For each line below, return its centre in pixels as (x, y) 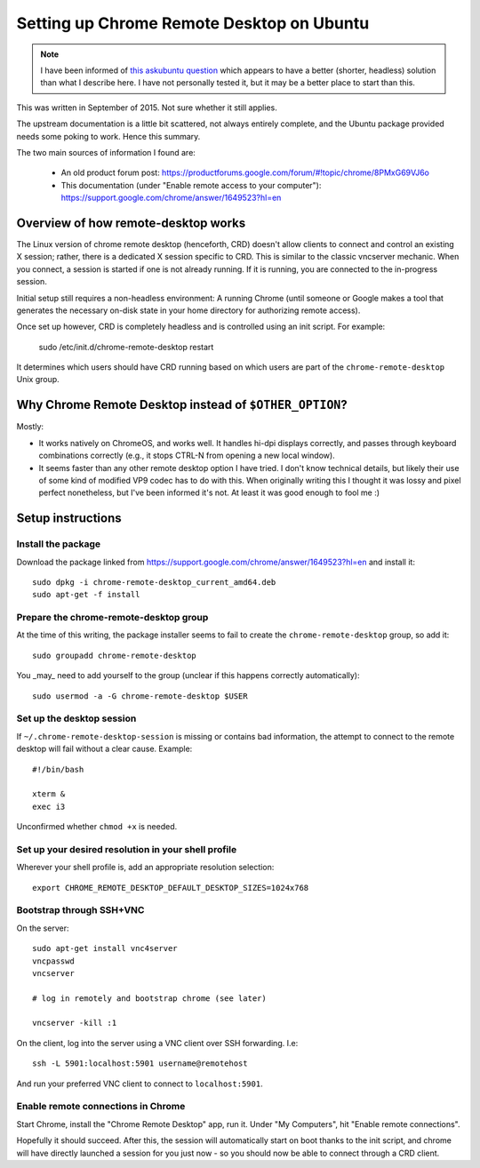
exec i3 (49, 806)
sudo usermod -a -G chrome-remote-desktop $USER (140, 696)
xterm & (49, 794)
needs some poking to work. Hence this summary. (108, 136)
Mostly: (30, 427)
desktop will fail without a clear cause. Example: (104, 749)
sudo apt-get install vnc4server (105, 948)
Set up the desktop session (76, 718)
